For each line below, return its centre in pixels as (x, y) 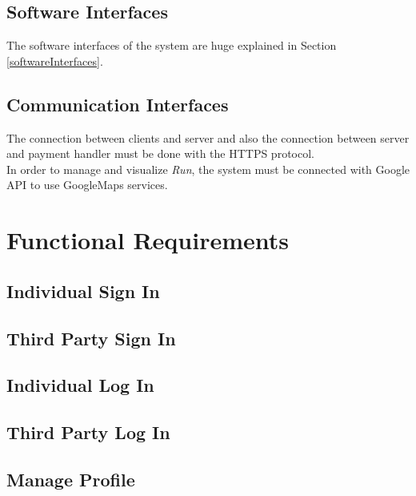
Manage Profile (71, 479)
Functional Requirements (148, 240)
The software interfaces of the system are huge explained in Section (172, 45)
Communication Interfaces (118, 104)
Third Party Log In (88, 432)
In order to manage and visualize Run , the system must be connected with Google (208, 169)
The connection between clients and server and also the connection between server (208, 137)
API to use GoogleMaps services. (87, 185)
